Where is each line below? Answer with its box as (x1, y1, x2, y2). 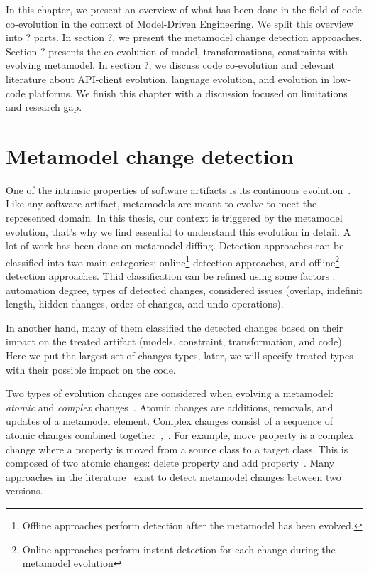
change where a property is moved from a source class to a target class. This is (6, 441, 348, 456)
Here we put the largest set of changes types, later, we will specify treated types (6, 348, 353, 363)
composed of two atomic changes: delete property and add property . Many (6, 455, 335, 470)
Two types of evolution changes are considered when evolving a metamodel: (6, 386, 334, 401)
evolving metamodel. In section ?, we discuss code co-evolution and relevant (6, 58, 335, 72)
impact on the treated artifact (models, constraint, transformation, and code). (6, 334, 345, 349)
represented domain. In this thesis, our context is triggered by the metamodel (6, 210, 343, 225)
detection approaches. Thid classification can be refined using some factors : (6, 269, 336, 283)
